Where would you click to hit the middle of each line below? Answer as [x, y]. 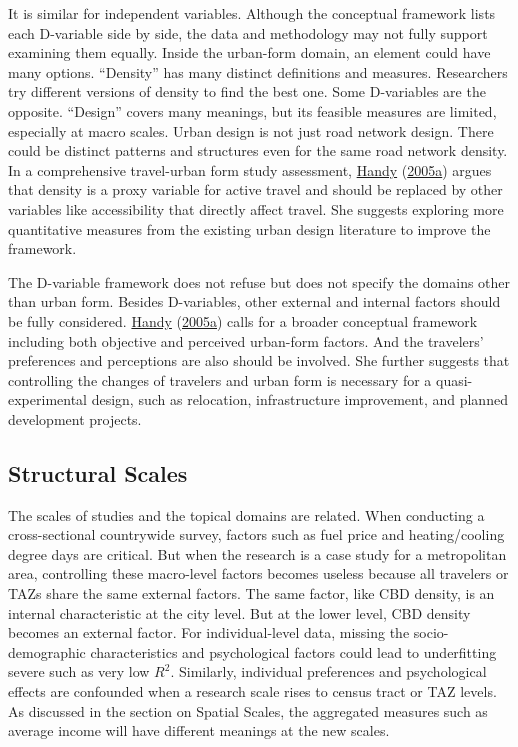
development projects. [75, 418]
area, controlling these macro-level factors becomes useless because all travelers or [258, 573]
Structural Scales [98, 472]
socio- [431, 632]
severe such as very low [79, 671]
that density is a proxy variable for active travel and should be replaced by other [255, 189]
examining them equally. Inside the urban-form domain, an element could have [249, 52]
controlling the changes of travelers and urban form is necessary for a [220, 379]
